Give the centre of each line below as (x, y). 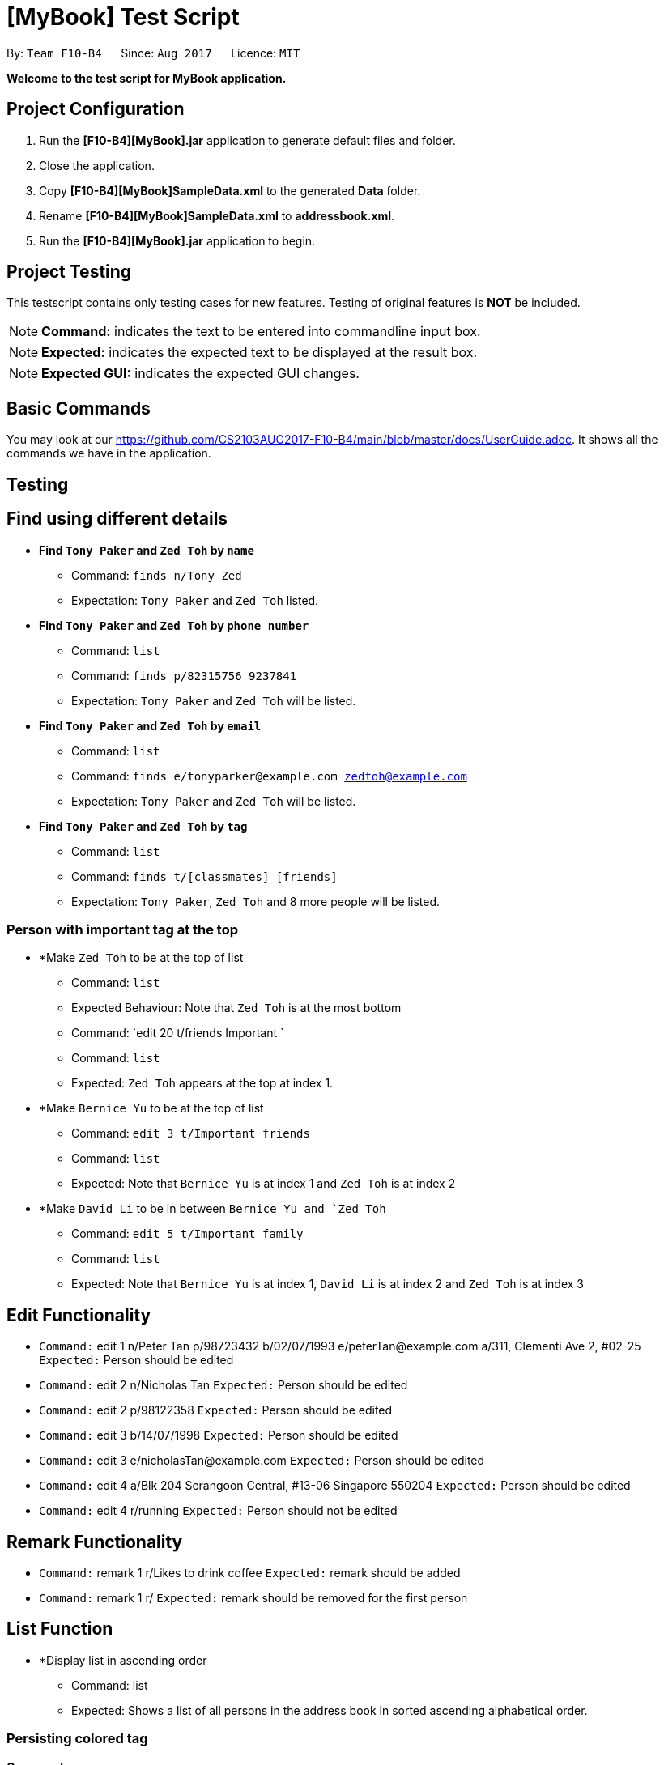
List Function (60, 1629)
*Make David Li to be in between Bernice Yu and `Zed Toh (213, 1209)
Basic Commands (79, 408)
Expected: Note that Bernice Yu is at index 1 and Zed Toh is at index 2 (264, 1184)
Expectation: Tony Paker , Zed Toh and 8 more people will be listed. (256, 901)
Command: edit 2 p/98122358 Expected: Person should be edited (216, 1410)
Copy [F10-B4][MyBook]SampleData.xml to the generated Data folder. (230, 190)
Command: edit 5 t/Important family (187, 1234)
